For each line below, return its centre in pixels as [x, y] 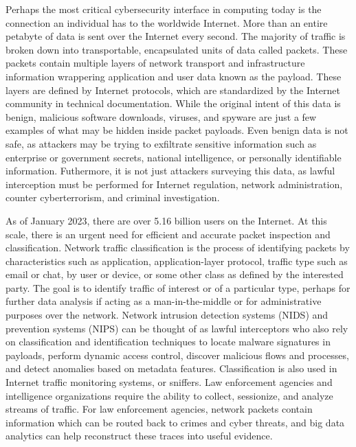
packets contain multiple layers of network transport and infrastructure [155, 63]
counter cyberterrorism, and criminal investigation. [113, 197]
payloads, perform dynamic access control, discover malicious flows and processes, [177, 355]
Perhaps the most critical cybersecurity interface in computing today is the [164, 9]
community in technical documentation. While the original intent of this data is [173, 103]
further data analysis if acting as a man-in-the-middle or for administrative [164, 301]
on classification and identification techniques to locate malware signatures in [168, 342]
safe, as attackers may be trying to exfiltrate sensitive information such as [161, 143]
